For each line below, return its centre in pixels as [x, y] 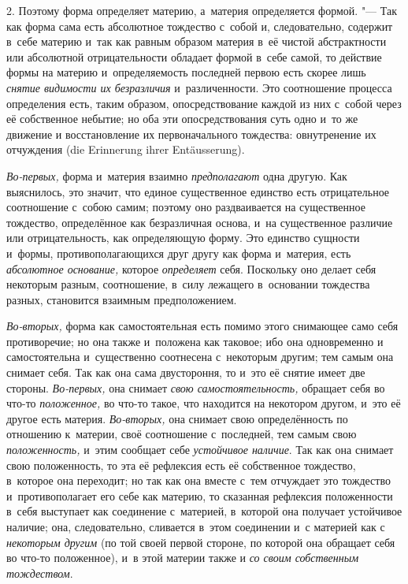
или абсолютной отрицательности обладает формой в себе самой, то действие [194, 56]
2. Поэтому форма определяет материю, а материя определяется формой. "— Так [202, 10]
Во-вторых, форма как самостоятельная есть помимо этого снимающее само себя [202, 326]
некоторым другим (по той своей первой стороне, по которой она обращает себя [201, 542]
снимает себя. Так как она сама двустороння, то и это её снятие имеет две [186, 372]
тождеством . [40, 573]
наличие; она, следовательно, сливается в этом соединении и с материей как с [196, 526]
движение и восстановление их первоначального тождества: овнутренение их [191, 134]
